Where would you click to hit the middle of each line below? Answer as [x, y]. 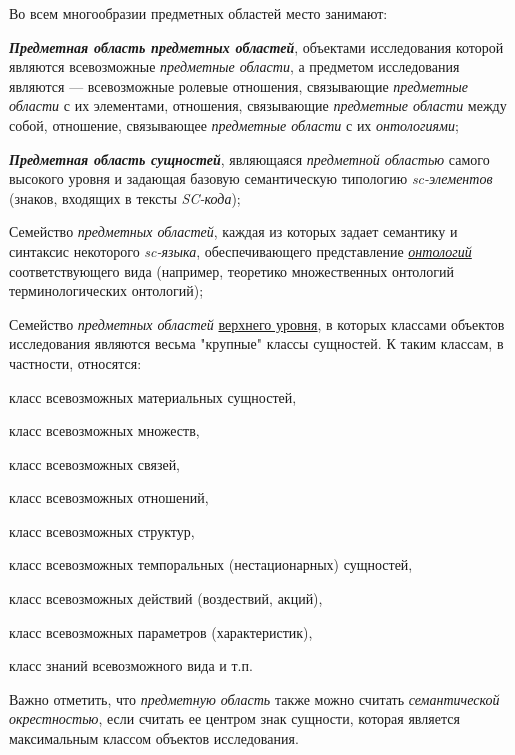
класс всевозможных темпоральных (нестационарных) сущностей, [211, 564]
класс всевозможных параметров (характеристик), [161, 631]
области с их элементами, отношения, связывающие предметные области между [258, 105]
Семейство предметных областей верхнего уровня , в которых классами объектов [257, 323]
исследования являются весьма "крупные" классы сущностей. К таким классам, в [256, 343]
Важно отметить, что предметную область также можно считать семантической [254, 698]
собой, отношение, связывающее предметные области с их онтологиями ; [234, 124]
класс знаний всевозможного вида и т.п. [131, 665]
